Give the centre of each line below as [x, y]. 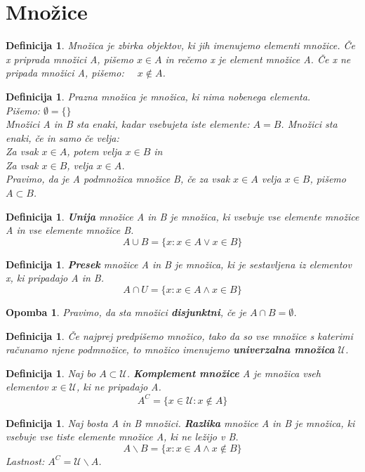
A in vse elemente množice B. [70, 230]
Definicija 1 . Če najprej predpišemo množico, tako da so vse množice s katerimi [179, 335]
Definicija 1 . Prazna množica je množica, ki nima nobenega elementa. [158, 96]
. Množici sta [309, 124]
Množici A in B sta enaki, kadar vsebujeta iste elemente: [128, 124]
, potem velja [94, 151]
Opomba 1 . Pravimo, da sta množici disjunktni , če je [126, 312]
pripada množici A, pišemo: [65, 73]
